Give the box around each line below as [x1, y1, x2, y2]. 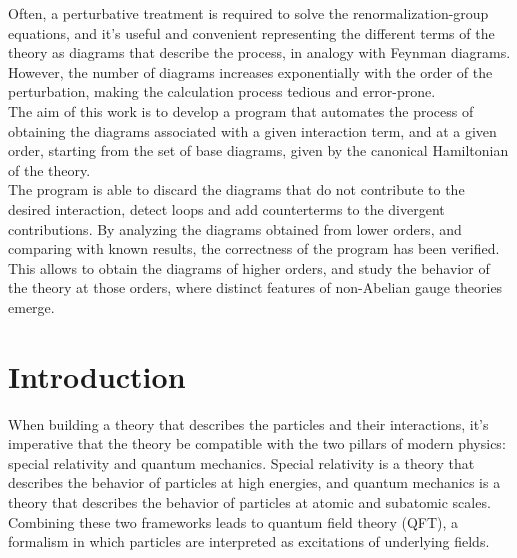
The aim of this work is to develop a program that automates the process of [8, 100, 474, 121]
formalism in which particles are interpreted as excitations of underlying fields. [8, 531, 490, 552]
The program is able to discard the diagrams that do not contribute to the [8, 179, 465, 200]
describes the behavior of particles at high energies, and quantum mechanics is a [8, 472, 501, 493]
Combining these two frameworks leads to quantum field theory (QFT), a [8, 511, 459, 532]
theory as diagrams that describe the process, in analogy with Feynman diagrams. [8, 42, 511, 63]
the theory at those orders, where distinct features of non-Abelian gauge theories [8, 277, 503, 298]
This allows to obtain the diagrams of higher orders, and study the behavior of [8, 257, 490, 278]
